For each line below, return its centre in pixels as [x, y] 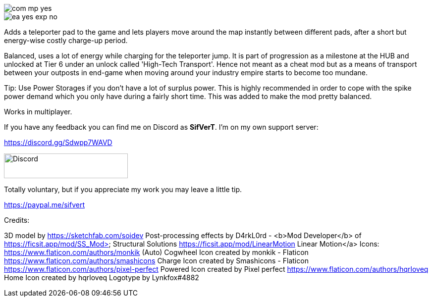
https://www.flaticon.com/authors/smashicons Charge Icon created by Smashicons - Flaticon [156, 261]
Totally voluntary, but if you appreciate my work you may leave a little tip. [123, 189]
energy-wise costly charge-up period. [66, 40]
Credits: [17, 220]
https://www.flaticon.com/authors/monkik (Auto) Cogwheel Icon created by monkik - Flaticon [156, 252]
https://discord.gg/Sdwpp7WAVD [58, 142]
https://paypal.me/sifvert [45, 205]
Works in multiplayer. [38, 112]
